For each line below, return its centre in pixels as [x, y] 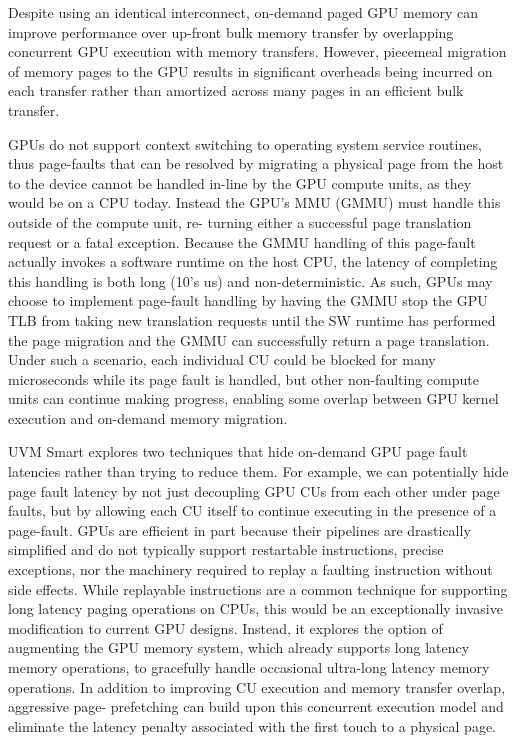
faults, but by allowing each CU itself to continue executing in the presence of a [252, 510]
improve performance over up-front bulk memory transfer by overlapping [231, 31]
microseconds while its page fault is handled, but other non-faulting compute [243, 378]
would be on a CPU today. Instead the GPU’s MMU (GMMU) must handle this [254, 202]
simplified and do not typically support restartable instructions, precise [226, 549]
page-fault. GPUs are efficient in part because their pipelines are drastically [239, 529]
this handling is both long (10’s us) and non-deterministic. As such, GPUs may [250, 280]
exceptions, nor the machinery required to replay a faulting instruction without [250, 569]
